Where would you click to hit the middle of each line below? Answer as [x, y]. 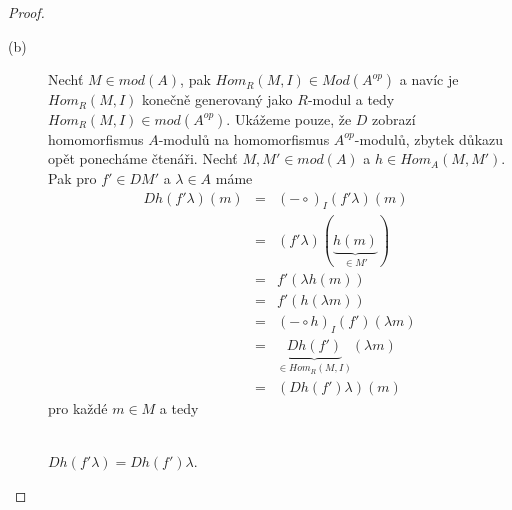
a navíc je [429, 79]
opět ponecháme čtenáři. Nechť [143, 158]
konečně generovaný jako [217, 99]
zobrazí [394, 118]
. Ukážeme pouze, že [289, 118]
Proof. [26, 12]
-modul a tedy [351, 99]
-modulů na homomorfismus [244, 138]
